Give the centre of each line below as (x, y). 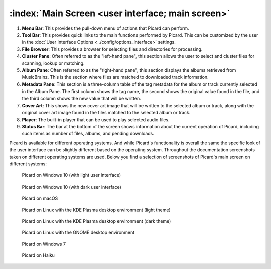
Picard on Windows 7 (44, 244)
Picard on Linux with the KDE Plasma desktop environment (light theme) (96, 210)
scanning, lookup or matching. (53, 63)
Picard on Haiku (38, 255)
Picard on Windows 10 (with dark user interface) (72, 187)
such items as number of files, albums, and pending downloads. (88, 134)
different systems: (28, 164)
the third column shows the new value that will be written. (82, 99)
